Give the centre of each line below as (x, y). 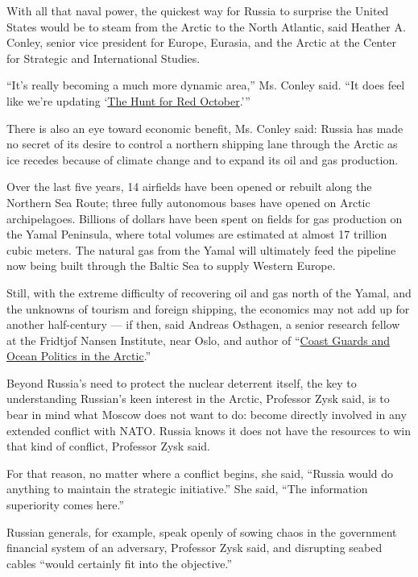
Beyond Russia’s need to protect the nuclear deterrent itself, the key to (182, 382)
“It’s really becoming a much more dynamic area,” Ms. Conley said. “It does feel (206, 85)
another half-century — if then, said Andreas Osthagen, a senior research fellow (203, 324)
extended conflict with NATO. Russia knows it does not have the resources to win (209, 430)
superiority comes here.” (66, 505)
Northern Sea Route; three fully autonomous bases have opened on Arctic (188, 202)
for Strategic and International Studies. (103, 58)
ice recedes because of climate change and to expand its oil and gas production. (203, 159)
